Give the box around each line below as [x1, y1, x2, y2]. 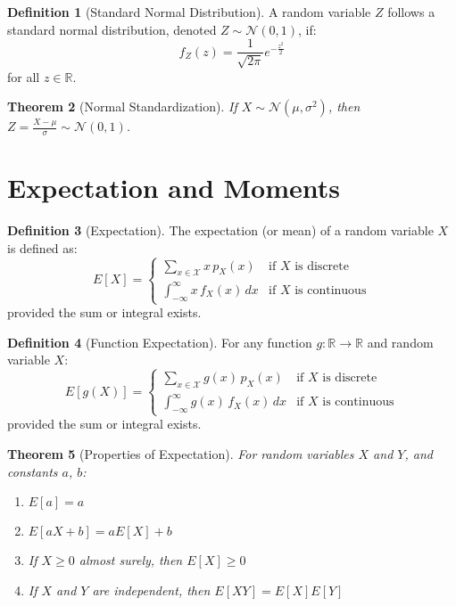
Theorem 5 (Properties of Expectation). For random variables [7, 445, 354, 463]
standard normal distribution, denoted [7, 20, 217, 38]
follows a [387, 3, 435, 20]
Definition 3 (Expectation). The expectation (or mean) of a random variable [7, 221, 434, 240]
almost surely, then [79, 551, 183, 569]
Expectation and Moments [7, 169, 340, 206]
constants [7, 462, 58, 480]
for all [7, 67, 40, 86]
